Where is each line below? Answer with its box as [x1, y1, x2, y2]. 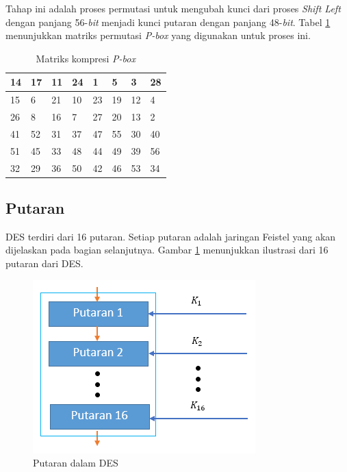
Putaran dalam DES [33, 456, 118, 470]
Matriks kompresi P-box [36, 51, 136, 65]
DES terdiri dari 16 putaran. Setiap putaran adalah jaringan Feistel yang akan [5, 229, 336, 243]
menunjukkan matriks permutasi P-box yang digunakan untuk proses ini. [5, 28, 311, 42]
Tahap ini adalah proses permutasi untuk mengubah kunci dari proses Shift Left [5, 1, 341, 15]
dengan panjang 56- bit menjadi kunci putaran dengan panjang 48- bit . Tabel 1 [5, 14, 331, 29]
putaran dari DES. [5, 256, 83, 271]
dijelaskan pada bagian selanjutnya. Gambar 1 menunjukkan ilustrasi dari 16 [5, 243, 329, 257]
